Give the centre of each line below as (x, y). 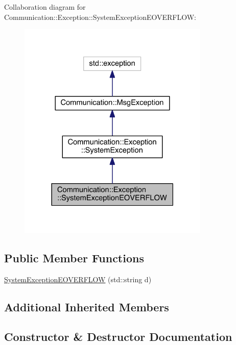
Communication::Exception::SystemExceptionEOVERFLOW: (100, 17)
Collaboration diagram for (45, 7)
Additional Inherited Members (87, 306)
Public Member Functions (74, 257)
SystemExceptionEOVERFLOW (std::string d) (78, 279)
